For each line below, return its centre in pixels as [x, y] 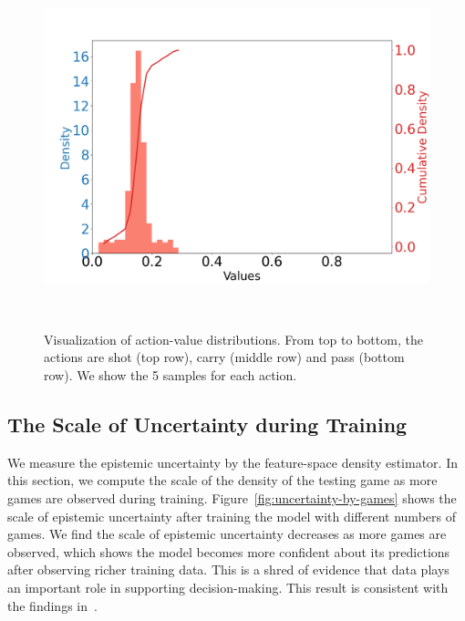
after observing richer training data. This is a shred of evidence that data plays [228, 569]
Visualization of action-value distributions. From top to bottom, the [233, 339]
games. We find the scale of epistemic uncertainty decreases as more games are [227, 534]
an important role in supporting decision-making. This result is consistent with [228, 587]
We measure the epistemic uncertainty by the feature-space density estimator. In [232, 462]
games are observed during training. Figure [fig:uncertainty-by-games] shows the [232, 498]
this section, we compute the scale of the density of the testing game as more [222, 480]
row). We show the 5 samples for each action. [170, 375]
